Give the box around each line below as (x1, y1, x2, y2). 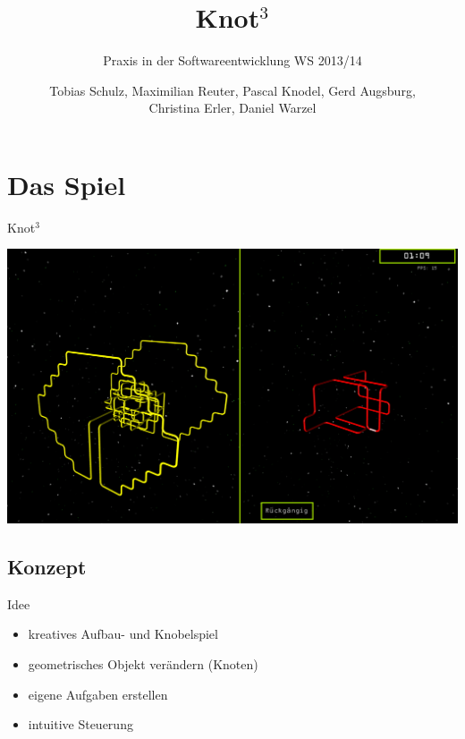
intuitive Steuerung (28, 715, 133, 734)
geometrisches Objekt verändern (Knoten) (28, 655, 258, 674)
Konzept (7, 553, 87, 581)
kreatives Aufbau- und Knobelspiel (28, 624, 218, 643)
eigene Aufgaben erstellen (28, 684, 168, 703)
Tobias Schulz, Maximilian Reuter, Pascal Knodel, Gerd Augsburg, (49, 81, 416, 99)
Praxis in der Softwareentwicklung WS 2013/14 (103, 51, 362, 70)
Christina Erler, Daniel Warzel (148, 98, 317, 117)
